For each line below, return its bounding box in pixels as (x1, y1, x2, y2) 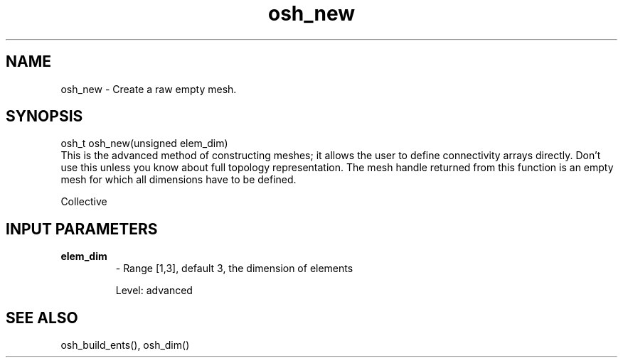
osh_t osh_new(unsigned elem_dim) (60, 137, 228, 150)
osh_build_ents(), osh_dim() (60, 339, 190, 352)
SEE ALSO (6, 308, 78, 327)
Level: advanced (115, 284, 193, 297)
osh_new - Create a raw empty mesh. (60, 82, 237, 95)
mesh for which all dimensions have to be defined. (60, 173, 297, 186)
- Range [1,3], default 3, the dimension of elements (115, 262, 353, 275)
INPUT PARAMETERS (6, 220, 158, 238)
